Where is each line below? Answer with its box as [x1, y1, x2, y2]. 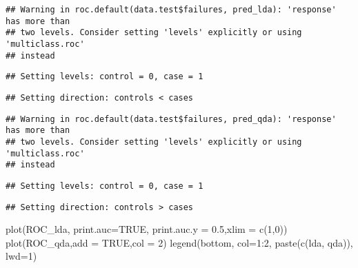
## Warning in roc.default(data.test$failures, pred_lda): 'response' [6, 5, 337, 14]
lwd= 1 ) [6, 249, 37, 263]
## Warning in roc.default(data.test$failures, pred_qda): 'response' [6, 114, 337, 124]
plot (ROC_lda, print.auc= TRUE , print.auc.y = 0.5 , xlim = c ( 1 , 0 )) [6, 222, 288, 236]
